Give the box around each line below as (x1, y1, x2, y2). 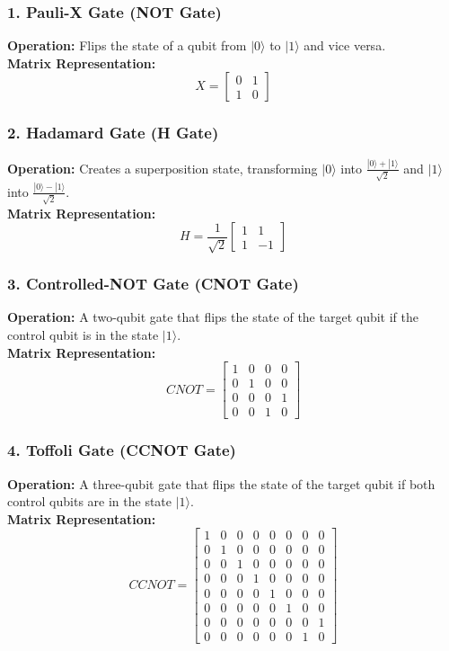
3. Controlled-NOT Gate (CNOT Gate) (7, 272, 299, 295)
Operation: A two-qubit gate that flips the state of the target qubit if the (7, 308, 418, 326)
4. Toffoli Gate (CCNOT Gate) (7, 439, 236, 461)
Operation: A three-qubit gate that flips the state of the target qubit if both (7, 474, 436, 493)
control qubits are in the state (7, 492, 172, 511)
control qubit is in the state (7, 325, 159, 344)
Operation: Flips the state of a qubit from (7, 36, 247, 55)
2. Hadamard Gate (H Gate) (7, 121, 219, 144)
